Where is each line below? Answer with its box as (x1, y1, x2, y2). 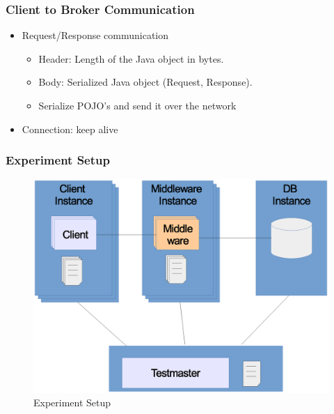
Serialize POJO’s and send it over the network (38, 98, 237, 112)
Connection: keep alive (22, 121, 118, 136)
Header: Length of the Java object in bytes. (38, 51, 224, 66)
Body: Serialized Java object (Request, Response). (38, 75, 253, 89)
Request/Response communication (22, 28, 169, 43)
